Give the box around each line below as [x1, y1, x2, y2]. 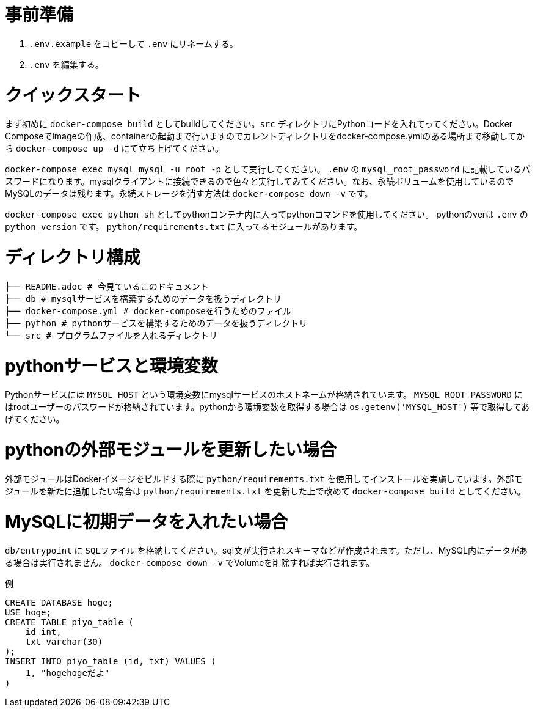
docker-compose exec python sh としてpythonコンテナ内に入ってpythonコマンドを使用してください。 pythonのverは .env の [5, 209, 528, 220]
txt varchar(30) [25, 637, 103, 647]
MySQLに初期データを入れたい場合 [5, 511, 288, 532]
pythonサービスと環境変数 [5, 355, 218, 376]
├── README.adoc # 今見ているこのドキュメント [5, 281, 209, 292]
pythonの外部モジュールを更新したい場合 [5, 439, 337, 460]
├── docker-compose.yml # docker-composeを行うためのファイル [5, 306, 291, 316]
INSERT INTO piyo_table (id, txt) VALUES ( [5, 656, 216, 667]
